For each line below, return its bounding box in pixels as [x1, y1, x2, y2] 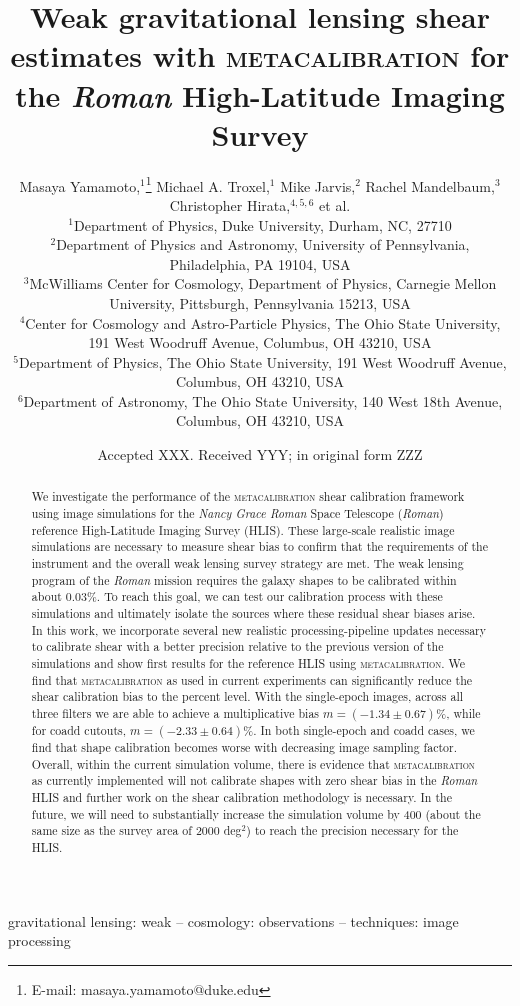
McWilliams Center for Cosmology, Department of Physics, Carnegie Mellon [29, 273, 497, 294]
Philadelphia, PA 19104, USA [169, 253, 351, 274]
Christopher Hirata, [169, 194, 291, 215]
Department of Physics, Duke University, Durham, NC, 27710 [74, 214, 452, 235]
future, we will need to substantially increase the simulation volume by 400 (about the [31, 805, 481, 822]
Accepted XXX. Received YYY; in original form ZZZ [97, 444, 423, 465]
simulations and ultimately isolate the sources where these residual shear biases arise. [31, 605, 476, 622]
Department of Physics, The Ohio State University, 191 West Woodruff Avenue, [18, 351, 507, 372]
